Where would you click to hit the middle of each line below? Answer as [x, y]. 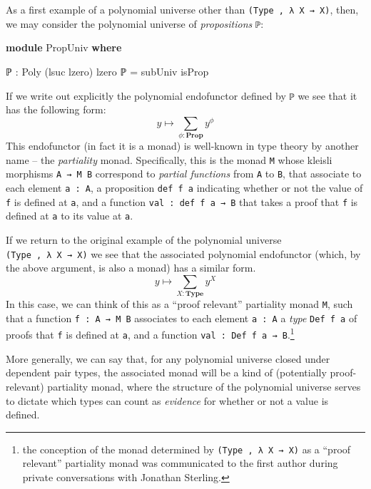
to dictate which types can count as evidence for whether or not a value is [167, 400]
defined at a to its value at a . [70, 216]
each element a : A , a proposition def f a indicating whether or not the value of [184, 187]
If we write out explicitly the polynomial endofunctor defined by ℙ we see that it [182, 95]
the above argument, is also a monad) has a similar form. [131, 268]
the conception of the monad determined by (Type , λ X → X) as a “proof [187, 449]
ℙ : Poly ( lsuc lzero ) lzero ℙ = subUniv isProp [107, 71]
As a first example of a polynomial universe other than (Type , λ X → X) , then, [182, 9]
